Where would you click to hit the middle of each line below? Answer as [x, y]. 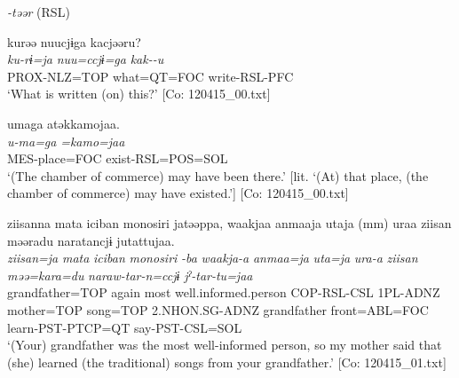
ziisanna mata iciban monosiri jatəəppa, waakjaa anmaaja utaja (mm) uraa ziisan [229, 222]
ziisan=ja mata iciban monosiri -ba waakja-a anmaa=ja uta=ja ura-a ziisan [213, 258]
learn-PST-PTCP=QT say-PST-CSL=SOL [125, 327]
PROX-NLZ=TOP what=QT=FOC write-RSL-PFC [150, 76]
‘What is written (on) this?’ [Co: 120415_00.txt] [139, 94]
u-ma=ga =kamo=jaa [66, 141]
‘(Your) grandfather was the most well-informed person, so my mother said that [225, 345]
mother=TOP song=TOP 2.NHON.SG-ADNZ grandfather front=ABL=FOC [218, 309]
